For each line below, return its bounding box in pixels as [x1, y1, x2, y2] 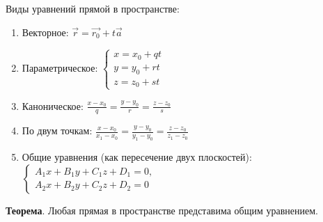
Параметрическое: [22, 60, 98, 74]
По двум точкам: [22, 123, 93, 138]
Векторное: [22, 24, 69, 39]
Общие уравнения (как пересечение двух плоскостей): [22, 150, 252, 164]
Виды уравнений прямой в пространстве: [6, 1, 180, 15]
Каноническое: [22, 98, 84, 113]
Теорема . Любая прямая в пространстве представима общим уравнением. [6, 203, 318, 217]
